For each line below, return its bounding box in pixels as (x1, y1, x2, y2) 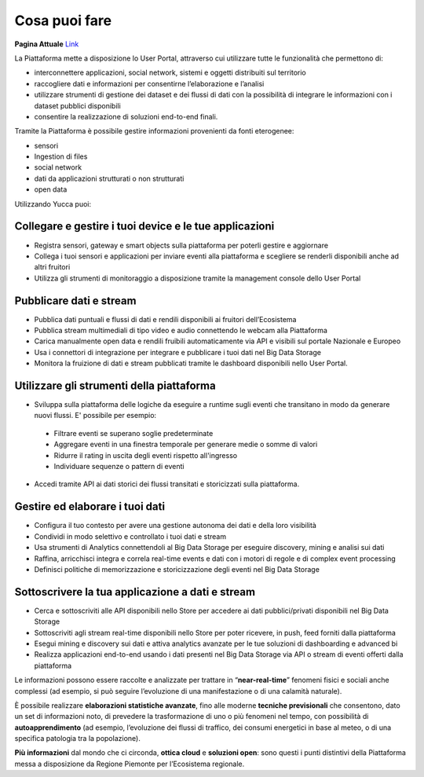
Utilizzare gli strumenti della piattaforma (14, 379, 216, 392)
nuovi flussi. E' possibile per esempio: (34, 411, 157, 420)
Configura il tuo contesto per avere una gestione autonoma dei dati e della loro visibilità (34, 521, 317, 530)
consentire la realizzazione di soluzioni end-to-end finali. (34, 112, 218, 121)
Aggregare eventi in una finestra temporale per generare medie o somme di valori (53, 440, 318, 449)
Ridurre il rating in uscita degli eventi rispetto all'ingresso (53, 450, 238, 460)
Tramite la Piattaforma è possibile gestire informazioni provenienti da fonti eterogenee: (14, 126, 294, 136)
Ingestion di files (34, 152, 88, 161)
